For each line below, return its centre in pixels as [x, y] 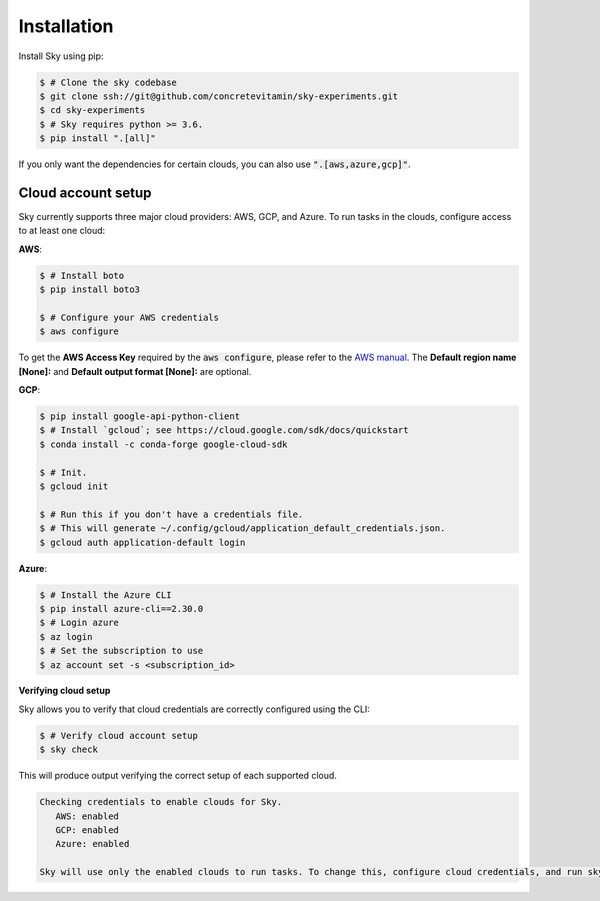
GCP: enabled [87, 830]
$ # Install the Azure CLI [105, 594]
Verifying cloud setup [64, 691]
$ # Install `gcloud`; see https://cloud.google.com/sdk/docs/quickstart [224, 430]
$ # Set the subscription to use [121, 651]
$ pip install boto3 [89, 289]
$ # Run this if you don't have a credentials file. [171, 514]
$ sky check [69, 749]
